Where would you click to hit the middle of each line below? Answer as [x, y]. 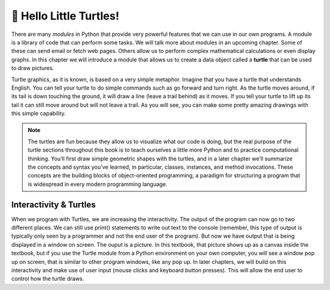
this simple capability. [39, 113]
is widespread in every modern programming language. [98, 184]
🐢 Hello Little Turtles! [65, 16]
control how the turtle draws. [48, 279]
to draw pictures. [33, 68]
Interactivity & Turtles [53, 204]
